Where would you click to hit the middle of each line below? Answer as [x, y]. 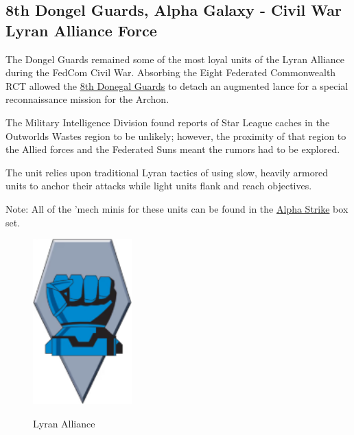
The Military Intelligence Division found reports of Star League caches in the [168, 122]
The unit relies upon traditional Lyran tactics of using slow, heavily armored [167, 172]
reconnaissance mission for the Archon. [87, 99]
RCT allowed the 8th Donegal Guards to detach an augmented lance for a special [177, 85]
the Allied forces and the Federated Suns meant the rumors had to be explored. [173, 149]
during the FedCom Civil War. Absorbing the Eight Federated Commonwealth [171, 72]
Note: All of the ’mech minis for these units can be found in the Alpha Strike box [177, 208]
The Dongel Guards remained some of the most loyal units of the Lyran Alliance [175, 59]
